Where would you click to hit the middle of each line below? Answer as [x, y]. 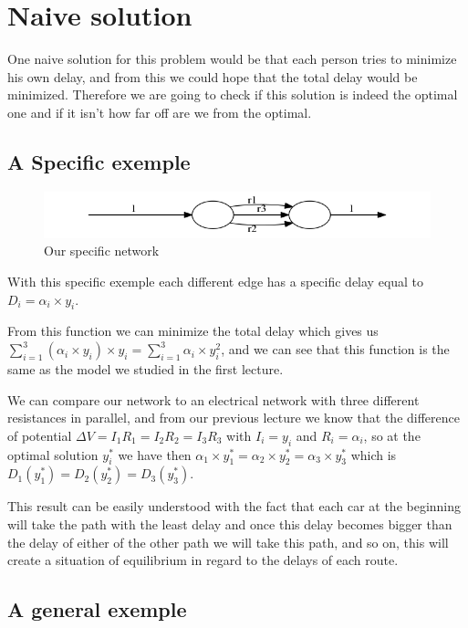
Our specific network [102, 251]
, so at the [392, 435]
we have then [155, 454]
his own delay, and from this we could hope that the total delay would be [213, 76]
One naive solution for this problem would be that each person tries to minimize [232, 59]
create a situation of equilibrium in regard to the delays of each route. [203, 560]
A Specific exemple [99, 161]
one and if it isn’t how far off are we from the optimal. [160, 112]
